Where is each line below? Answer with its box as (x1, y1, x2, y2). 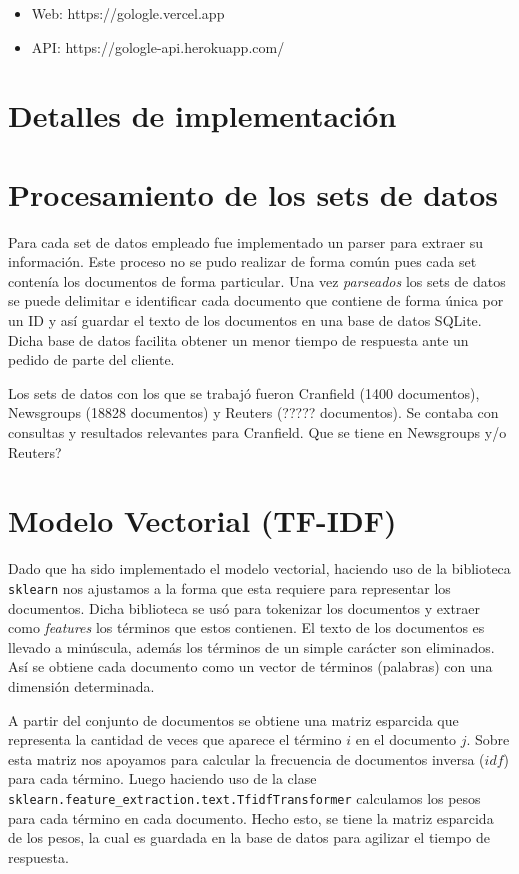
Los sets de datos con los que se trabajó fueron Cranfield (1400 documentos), (8, 382, 480, 403)
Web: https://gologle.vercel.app (31, 3, 225, 23)
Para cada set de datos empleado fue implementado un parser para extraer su (8, 231, 484, 252)
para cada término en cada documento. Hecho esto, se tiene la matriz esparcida (8, 807, 494, 828)
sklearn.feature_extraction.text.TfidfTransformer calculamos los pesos (8, 787, 481, 808)
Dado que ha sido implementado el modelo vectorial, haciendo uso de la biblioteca (8, 558, 511, 579)
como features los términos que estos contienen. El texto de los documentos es (8, 617, 485, 638)
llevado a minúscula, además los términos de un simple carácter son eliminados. (8, 636, 495, 657)
